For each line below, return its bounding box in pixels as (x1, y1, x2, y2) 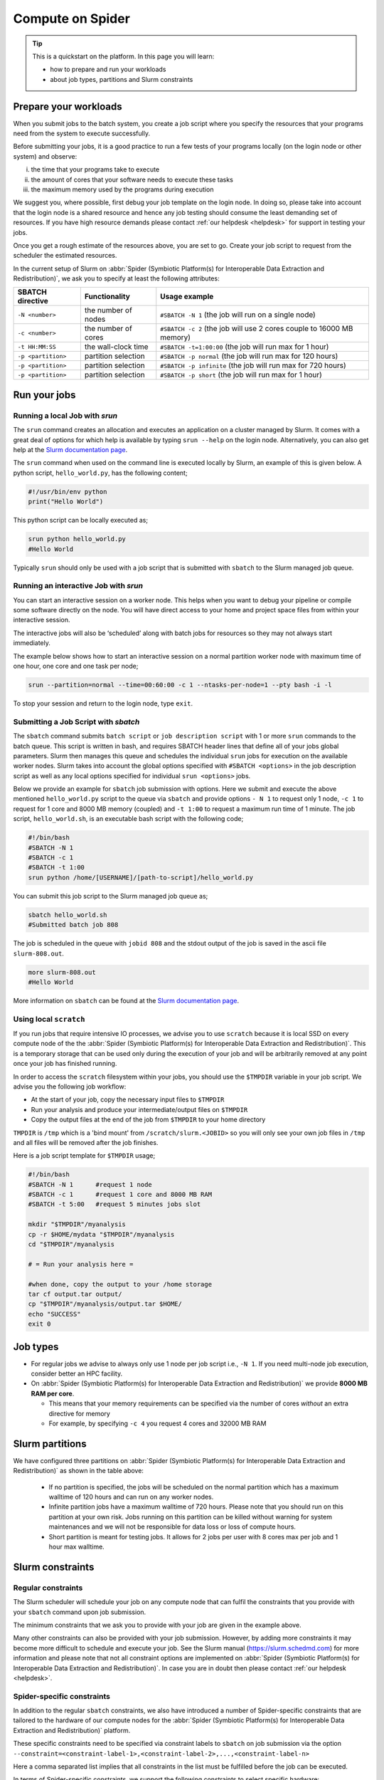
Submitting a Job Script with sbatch (13, 716, 140, 726)
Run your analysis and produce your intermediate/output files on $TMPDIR (31, 1105, 248, 1114)
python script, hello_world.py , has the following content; (13, 468, 188, 477)
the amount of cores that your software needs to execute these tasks (31, 175, 234, 184)
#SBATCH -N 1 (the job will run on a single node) (160, 310, 316, 320)
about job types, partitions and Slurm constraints (50, 75, 193, 83)
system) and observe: (13, 152, 78, 160)
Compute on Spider (13, 11, 131, 26)
